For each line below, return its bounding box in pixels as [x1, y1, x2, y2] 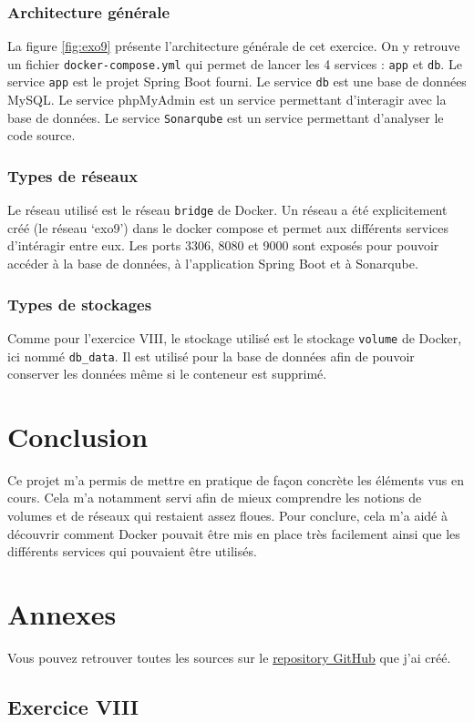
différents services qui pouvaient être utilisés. [7, 542, 257, 561]
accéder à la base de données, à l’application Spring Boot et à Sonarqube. [7, 254, 418, 273]
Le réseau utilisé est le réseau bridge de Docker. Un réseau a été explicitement [7, 200, 448, 219]
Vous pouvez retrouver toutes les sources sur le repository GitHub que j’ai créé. [7, 647, 451, 666]
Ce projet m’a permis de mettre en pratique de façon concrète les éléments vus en [7, 470, 464, 489]
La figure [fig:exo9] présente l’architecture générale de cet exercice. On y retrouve [7, 36, 460, 56]
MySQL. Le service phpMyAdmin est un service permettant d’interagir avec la [7, 90, 447, 109]
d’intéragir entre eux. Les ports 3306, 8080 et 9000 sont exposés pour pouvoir [7, 236, 439, 255]
